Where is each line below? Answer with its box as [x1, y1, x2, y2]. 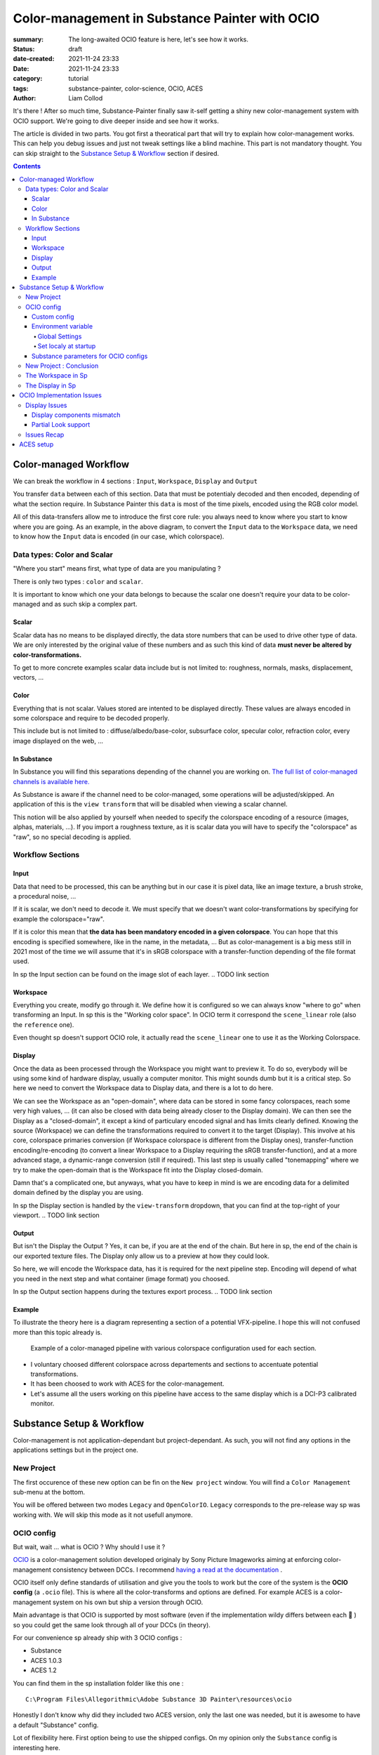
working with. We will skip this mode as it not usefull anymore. [13, 1510, 193, 1519]
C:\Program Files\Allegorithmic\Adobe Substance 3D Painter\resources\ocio [25, 1695, 292, 1703]
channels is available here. [13, 777, 90, 786]
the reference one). [13, 1020, 74, 1028]
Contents [13, 162, 41, 171]
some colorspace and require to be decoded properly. [13, 714, 170, 722]
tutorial [68, 74, 89, 83]
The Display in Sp [25, 381, 77, 390]
